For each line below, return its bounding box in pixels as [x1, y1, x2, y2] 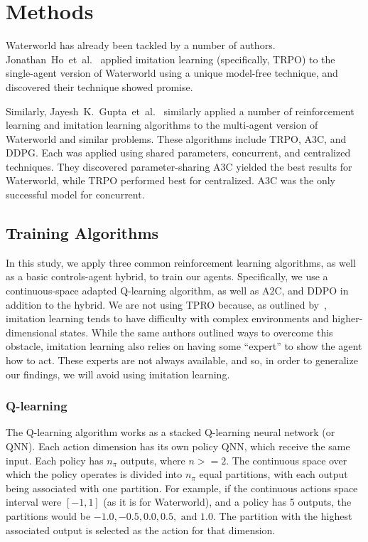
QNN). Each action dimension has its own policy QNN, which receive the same [6, 439, 350, 454]
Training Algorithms [6, 222, 159, 244]
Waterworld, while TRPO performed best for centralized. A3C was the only [6, 173, 335, 188]
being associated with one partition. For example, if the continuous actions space [6, 480, 358, 495]
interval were [6, 494, 62, 509]
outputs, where [120, 452, 185, 467]
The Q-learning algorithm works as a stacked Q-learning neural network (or [6, 425, 335, 440]
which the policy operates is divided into [6, 467, 183, 482]
